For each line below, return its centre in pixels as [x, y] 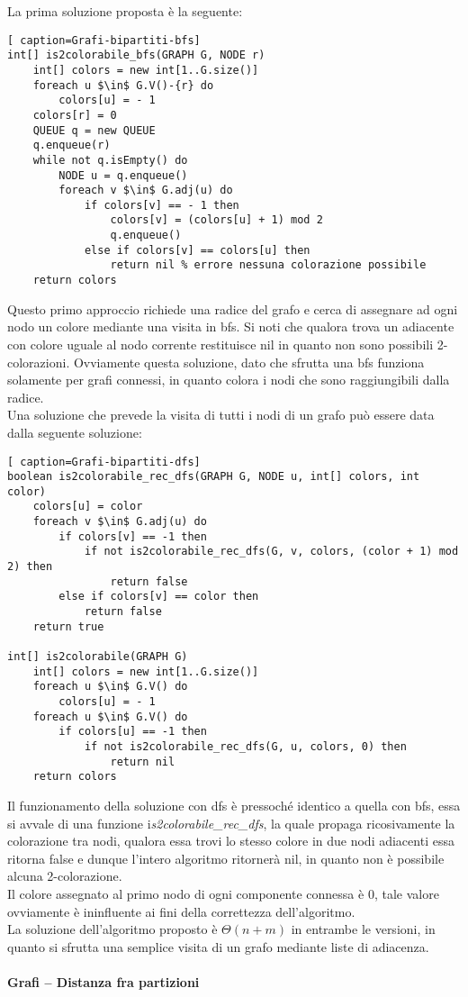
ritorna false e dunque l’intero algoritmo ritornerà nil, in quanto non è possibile [226, 858]
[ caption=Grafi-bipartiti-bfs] [104, 40]
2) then [30, 567]
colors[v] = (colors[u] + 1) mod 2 [216, 220]
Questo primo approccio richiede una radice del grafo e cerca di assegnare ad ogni [233, 308]
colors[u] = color [88, 507]
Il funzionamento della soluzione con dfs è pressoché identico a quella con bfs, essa [234, 805]
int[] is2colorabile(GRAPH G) [98, 657]
